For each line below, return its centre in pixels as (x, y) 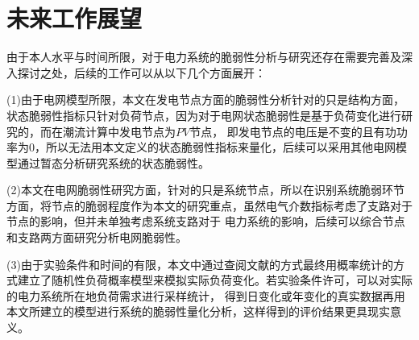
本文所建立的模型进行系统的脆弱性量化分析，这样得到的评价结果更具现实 (198, 311)
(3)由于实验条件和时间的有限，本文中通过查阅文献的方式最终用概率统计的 (200, 264)
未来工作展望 (75, 18)
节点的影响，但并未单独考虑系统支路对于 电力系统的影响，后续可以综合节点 (206, 221)
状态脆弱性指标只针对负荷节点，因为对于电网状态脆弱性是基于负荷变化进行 (204, 115)
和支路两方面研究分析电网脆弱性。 (97, 237)
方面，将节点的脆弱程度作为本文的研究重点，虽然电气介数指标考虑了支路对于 (209, 205)
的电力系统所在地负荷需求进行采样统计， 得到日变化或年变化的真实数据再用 (206, 295)
